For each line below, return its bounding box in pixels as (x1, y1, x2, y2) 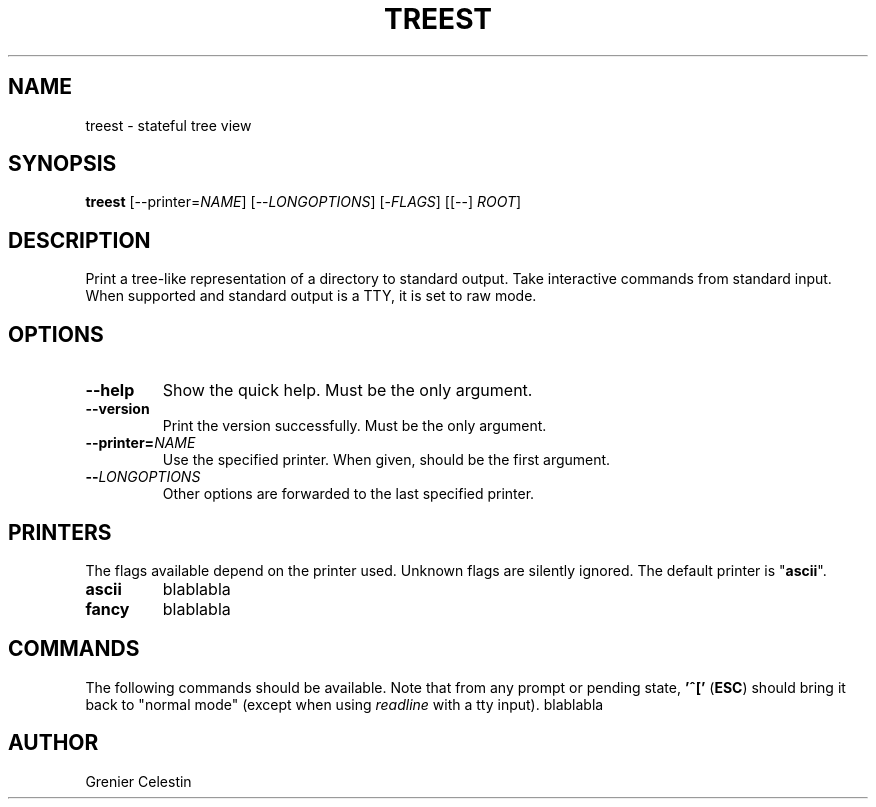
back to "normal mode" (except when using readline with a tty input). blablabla (85, 695, 604, 713)
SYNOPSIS (8, 151, 117, 177)
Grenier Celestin (85, 772, 192, 790)
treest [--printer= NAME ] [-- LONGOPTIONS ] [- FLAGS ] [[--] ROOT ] (85, 193, 522, 211)
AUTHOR (8, 730, 99, 756)
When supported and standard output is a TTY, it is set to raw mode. (85, 287, 537, 305)
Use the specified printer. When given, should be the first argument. (162, 451, 611, 469)
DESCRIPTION (8, 227, 151, 253)
